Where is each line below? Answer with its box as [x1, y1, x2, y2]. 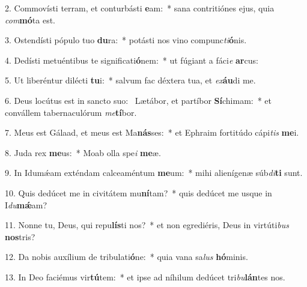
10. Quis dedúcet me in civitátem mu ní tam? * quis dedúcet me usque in [5, 186, 272, 199]
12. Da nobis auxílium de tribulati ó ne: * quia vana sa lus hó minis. [5, 250, 248, 263]
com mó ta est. [5, 13, 55, 26]
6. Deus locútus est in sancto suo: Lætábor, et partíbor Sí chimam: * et [5, 94, 272, 106]
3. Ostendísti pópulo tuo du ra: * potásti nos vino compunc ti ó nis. [5, 34, 247, 46]
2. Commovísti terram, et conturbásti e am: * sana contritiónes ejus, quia [5, 2, 275, 14]
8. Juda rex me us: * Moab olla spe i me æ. [5, 146, 161, 159]
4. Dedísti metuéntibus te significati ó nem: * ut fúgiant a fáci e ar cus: [5, 53, 258, 66]
